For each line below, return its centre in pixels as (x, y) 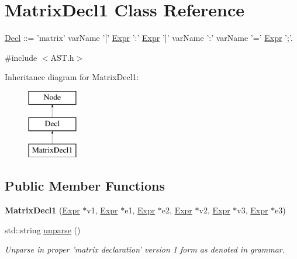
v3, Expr (253, 210)
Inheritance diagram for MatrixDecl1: (72, 77)
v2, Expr (215, 210)
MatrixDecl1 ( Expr (42, 210)
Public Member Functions (85, 186)
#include (21, 57)
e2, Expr (177, 210)
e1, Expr (140, 210)
